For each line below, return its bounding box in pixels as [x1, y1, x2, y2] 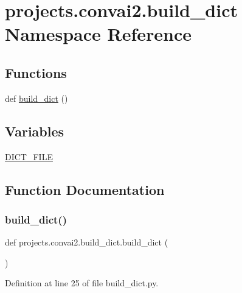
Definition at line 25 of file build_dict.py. [5, 277, 159, 289]
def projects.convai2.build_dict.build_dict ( [5, 236, 168, 249]
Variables [5, 121, 64, 140]
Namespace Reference [5, 21, 192, 46]
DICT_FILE [5, 150, 53, 163]
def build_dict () [5, 91, 68, 104]
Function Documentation [5, 180, 165, 199]
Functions [5, 63, 67, 82]
